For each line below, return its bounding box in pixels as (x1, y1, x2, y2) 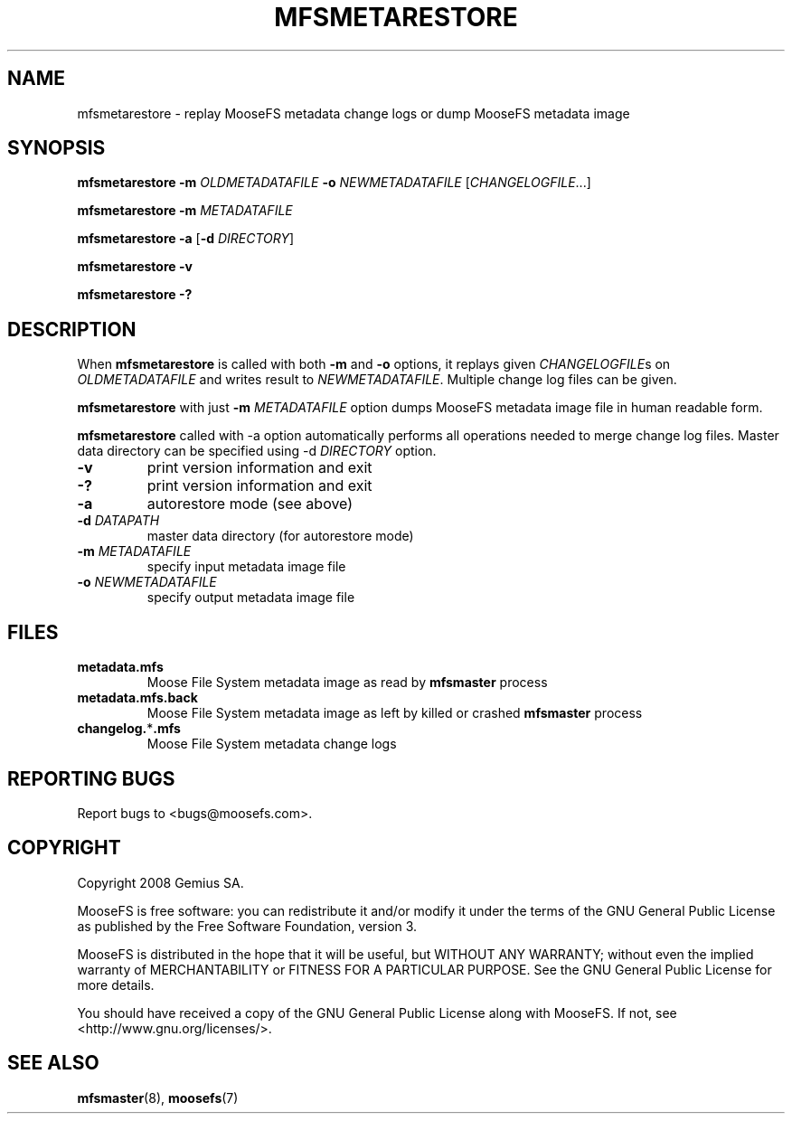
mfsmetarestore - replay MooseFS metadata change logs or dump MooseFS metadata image (77, 105, 630, 121)
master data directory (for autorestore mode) (146, 528, 414, 544)
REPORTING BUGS (7, 767, 175, 790)
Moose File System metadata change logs (146, 736, 397, 752)
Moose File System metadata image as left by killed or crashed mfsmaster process (146, 705, 643, 721)
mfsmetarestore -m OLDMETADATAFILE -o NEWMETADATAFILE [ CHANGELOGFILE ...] (77, 174, 591, 191)
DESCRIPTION (7, 317, 137, 341)
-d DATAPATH (77, 513, 160, 529)
